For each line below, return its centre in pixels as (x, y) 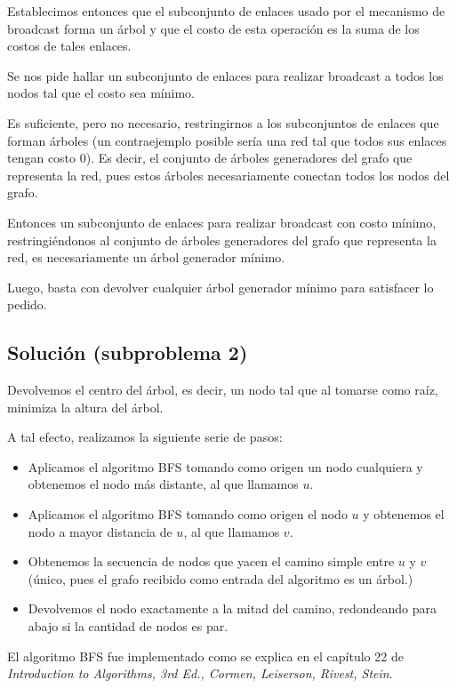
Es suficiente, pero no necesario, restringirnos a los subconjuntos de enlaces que (223, 122)
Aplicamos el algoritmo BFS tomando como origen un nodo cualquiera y (225, 466)
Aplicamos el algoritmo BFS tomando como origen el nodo (188, 514)
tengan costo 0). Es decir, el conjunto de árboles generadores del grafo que (210, 158)
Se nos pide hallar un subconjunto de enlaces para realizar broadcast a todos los (225, 75)
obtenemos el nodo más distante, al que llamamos (163, 484)
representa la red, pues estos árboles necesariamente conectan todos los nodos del (228, 175)
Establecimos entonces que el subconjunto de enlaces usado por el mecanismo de (226, 11)
